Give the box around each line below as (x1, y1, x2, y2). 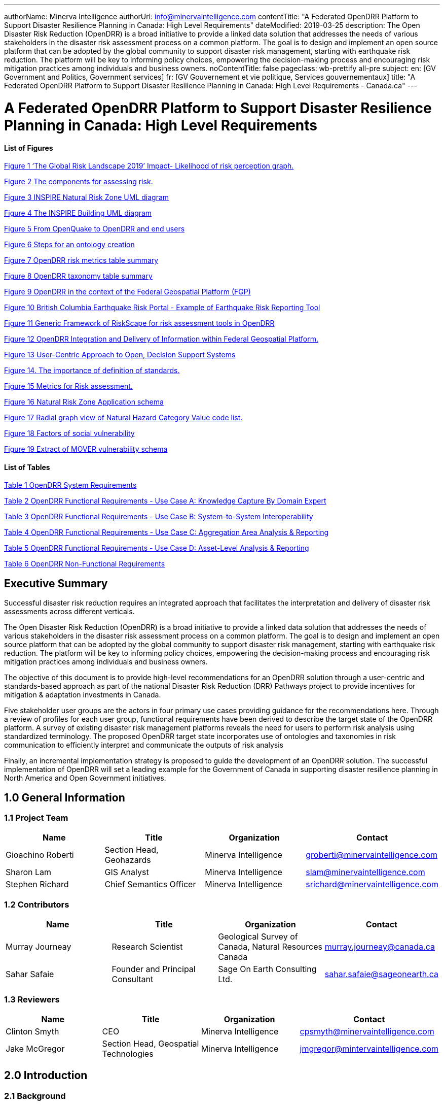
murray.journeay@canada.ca (324, 942, 435, 952)
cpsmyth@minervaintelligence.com (300, 1026, 434, 1036)
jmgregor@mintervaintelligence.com (300, 1043, 438, 1054)
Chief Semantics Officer (104, 879, 196, 890)
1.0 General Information (4, 791, 125, 804)
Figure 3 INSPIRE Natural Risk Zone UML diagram (4, 193, 169, 202)
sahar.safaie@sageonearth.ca (324, 969, 438, 980)
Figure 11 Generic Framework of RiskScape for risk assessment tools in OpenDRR (4, 319, 275, 328)
